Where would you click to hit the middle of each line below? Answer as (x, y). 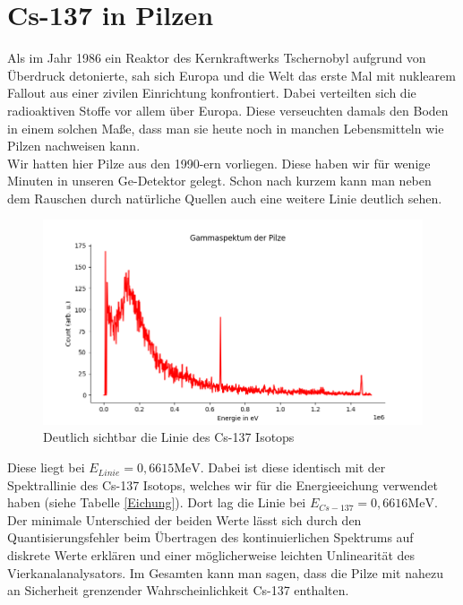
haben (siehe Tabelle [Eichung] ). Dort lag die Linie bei (157, 502)
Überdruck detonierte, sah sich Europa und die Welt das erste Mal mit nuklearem (231, 75)
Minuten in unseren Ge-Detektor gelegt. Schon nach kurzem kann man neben (219, 181)
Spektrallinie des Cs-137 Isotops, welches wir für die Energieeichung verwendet (223, 484)
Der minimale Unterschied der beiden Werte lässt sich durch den (184, 519)
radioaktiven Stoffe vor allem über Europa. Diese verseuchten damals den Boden (228, 110)
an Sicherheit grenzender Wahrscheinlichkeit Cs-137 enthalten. (178, 590)
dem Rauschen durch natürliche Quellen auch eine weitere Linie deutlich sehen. (225, 198)
